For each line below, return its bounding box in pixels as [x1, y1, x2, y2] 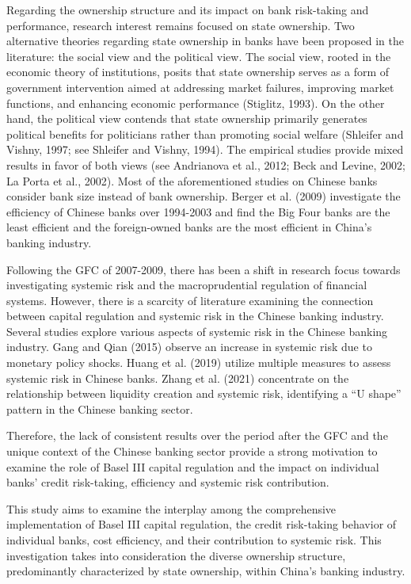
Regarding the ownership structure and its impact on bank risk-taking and [6, 2, 369, 17]
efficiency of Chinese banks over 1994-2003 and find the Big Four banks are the [6, 203, 390, 219]
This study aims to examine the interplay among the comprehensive [6, 500, 337, 517]
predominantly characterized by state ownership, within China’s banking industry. [6, 563, 405, 579]
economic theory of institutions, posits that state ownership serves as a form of [6, 63, 390, 80]
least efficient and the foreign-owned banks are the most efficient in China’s [6, 219, 372, 235]
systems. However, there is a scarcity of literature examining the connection [6, 292, 374, 308]
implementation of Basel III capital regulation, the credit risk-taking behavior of [6, 516, 397, 532]
